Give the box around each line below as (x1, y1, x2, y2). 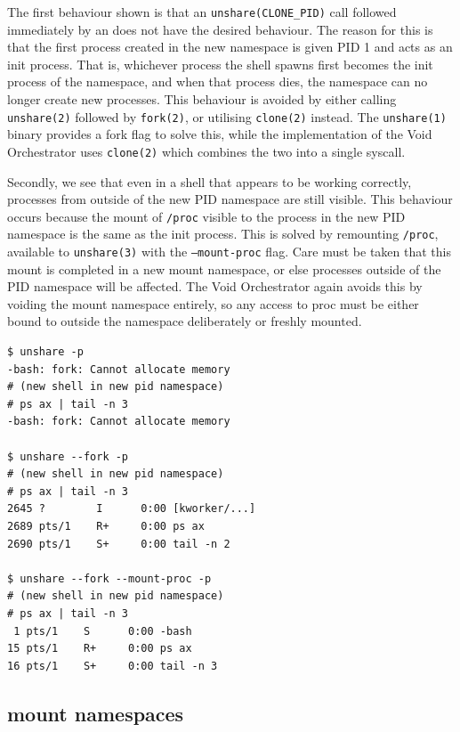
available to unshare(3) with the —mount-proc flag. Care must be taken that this (7, 242, 451, 261)
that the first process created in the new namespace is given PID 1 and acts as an (7, 37, 453, 56)
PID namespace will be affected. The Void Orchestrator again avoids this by (7, 277, 423, 296)
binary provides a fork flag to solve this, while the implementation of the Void (7, 125, 432, 143)
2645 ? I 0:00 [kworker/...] (7, 502, 256, 516)
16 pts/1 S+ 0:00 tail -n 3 (7, 659, 218, 672)
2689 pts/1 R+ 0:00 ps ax (7, 520, 205, 533)
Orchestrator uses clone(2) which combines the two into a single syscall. (7, 142, 406, 160)
